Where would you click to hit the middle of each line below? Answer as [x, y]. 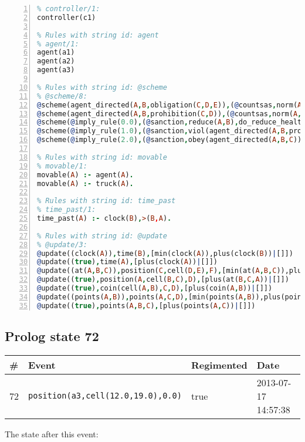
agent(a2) [56, 61]
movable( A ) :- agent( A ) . [85, 175]
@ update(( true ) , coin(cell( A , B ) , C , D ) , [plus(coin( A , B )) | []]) [155, 288]
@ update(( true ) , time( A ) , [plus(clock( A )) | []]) [127, 262]
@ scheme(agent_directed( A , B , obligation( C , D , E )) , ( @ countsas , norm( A [170, 105]
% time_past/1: [67, 210]
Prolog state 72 [52, 336]
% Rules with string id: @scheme [102, 87]
